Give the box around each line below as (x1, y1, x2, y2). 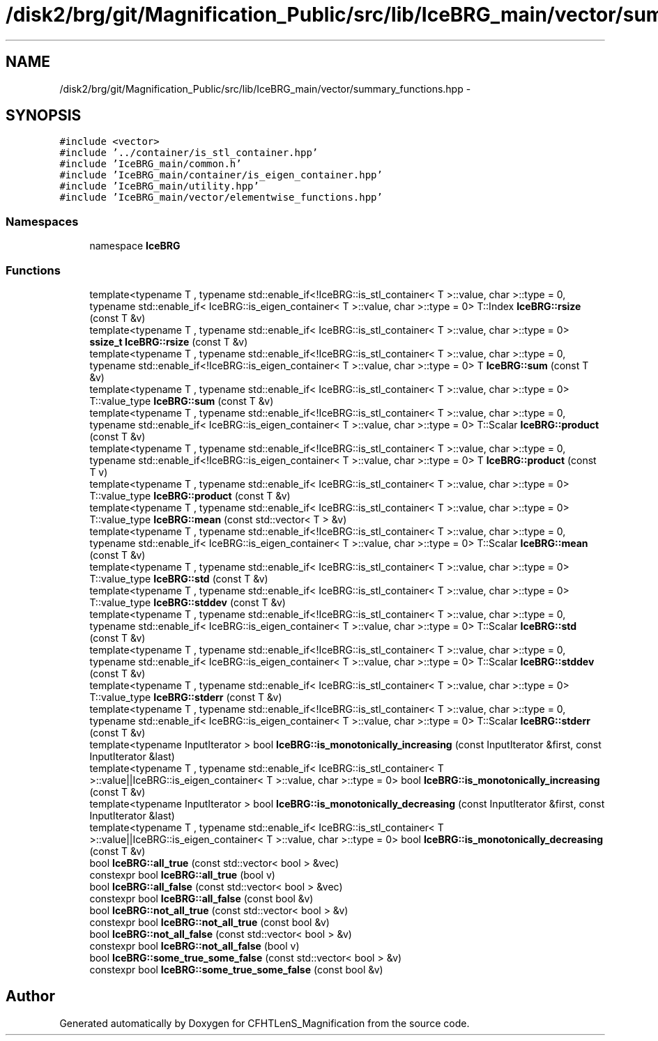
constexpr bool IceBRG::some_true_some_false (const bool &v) (89, 963, 383, 976)
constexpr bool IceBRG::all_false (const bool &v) (89, 892, 314, 904)
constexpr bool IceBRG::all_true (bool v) (89, 868, 275, 881)
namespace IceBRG (89, 240, 181, 252)
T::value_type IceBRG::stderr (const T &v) (89, 691, 282, 703)
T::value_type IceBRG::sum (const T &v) (89, 394, 274, 407)
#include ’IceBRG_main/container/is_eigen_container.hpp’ (59, 169, 383, 181)
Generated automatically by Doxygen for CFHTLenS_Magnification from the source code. (59, 1017, 470, 1029)
